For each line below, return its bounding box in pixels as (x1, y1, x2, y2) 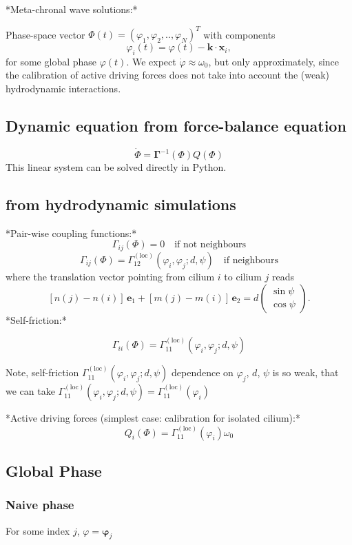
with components (203, 27, 276, 41)
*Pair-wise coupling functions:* (6, 225, 137, 240)
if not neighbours (174, 240, 247, 250)
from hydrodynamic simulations (6, 194, 236, 215)
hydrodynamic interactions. (6, 81, 121, 96)
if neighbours (223, 255, 278, 265)
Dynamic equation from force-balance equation (6, 115, 346, 136)
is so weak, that (272, 365, 339, 380)
